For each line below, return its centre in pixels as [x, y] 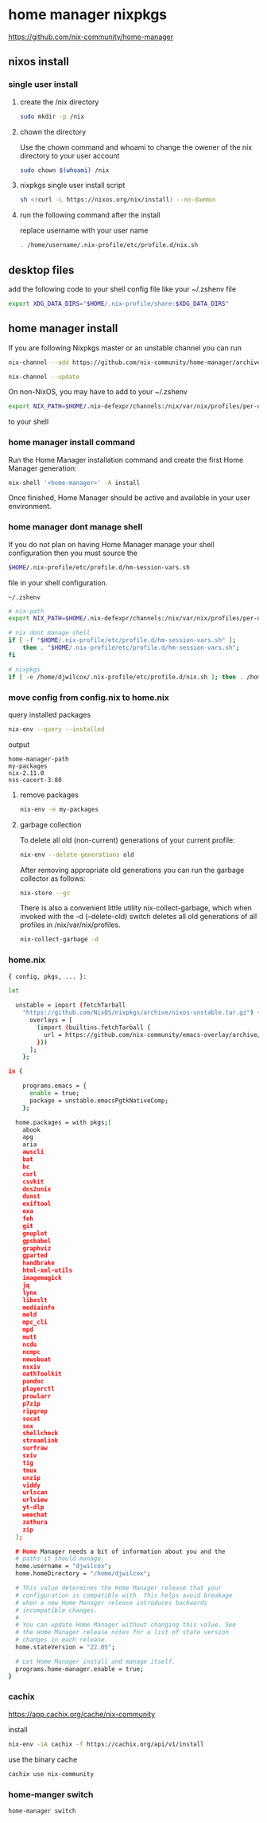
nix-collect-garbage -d [59, 940]
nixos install [39, 62]
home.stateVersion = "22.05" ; [65, 1647]
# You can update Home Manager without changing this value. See [126, 1625]
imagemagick [42, 1278]
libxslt [35, 1300]
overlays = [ [51, 1020]
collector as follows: [52, 878]
